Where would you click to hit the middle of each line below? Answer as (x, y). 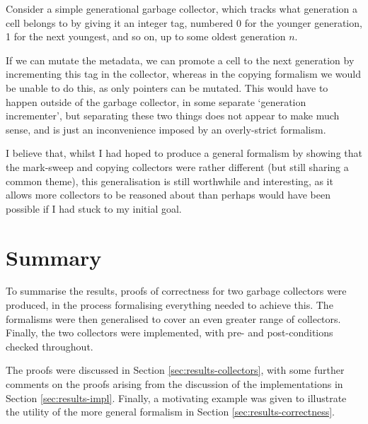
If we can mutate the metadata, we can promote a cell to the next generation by (180, 60)
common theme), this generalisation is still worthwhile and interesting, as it (169, 181)
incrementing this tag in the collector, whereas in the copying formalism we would (184, 74)
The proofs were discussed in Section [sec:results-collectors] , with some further (175, 370)
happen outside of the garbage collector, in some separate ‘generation (156, 101)
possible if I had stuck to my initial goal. (94, 208)
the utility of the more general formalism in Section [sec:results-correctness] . (171, 412)
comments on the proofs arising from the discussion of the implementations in (174, 384)
